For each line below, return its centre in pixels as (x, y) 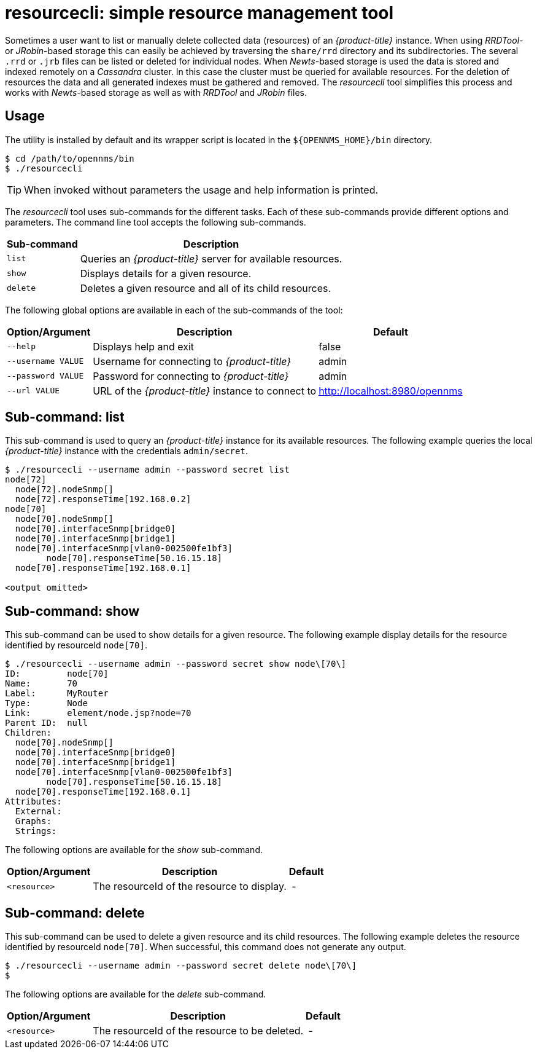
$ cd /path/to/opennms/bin (70, 158)
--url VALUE (33, 391)
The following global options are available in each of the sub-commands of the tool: (174, 310)
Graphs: (33, 821)
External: (38, 812)
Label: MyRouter (57, 694)
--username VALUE (45, 361)
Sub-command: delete (75, 913)
